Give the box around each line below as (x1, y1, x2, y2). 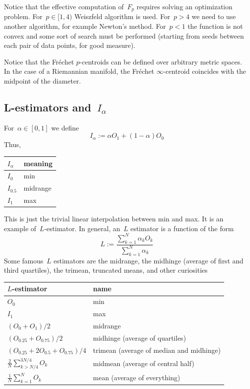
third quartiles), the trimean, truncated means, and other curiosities (4, 265, 208, 275)
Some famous (4, 255, 43, 265)
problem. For (4, 11, 42, 22)
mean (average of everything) (93, 372, 181, 383)
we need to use (191, 11, 236, 22)
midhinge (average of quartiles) (93, 332, 186, 343)
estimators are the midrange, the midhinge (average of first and (53, 255, 244, 265)
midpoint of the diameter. (4, 76, 81, 86)
